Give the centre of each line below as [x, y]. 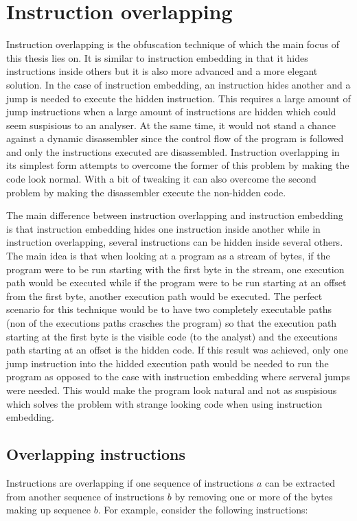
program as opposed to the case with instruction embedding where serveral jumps [178, 377]
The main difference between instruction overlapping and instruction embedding [175, 215]
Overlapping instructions [96, 454]
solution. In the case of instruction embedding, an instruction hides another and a [178, 84]
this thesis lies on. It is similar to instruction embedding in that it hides [157, 57]
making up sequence [48, 510]
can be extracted [300, 482]
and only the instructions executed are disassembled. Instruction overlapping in [173, 151]
